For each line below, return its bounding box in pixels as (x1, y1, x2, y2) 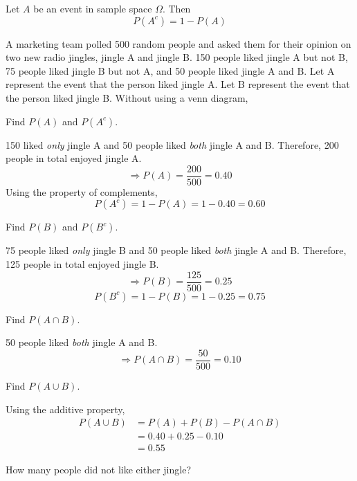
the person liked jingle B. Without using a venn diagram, (6, 90, 248, 105)
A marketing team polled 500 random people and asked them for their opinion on (6, 36, 351, 51)
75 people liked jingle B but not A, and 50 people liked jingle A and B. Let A (6, 63, 335, 78)
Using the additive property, (6, 401, 125, 416)
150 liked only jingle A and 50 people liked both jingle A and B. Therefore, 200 (6, 137, 339, 152)
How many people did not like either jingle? (6, 462, 191, 477)
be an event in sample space (33, 1, 152, 15)
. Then (162, 1, 191, 15)
